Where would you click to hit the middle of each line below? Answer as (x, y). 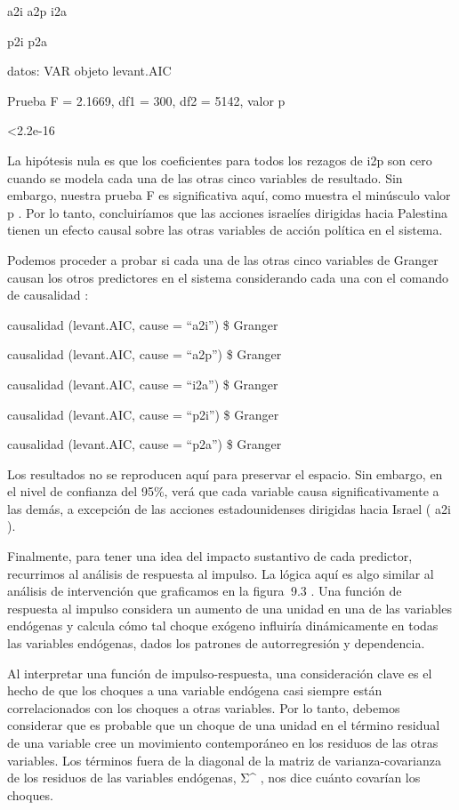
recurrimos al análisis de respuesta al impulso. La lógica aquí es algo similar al (221, 573)
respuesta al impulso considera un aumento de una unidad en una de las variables (229, 608)
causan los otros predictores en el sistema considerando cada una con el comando (228, 277)
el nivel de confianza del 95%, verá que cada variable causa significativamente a (223, 491)
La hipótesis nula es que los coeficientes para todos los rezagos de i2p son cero (220, 160)
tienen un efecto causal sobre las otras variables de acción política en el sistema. (225, 230)
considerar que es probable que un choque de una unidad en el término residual (224, 725)
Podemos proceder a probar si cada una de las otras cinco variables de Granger (223, 259)
